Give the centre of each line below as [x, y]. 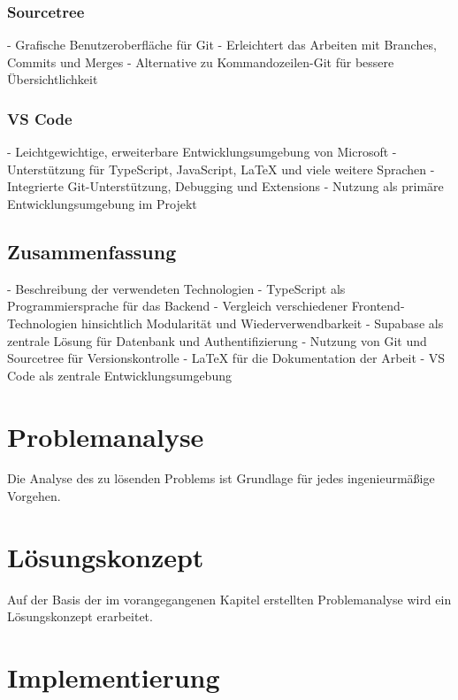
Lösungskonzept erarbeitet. [80, 616]
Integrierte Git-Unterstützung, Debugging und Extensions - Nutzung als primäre [225, 186]
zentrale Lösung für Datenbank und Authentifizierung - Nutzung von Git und [217, 340]
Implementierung [114, 677]
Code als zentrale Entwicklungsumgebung [119, 375]
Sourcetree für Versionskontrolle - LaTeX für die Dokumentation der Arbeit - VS [226, 358]
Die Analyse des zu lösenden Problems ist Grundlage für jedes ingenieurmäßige [221, 478]
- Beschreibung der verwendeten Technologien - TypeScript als [176, 288]
